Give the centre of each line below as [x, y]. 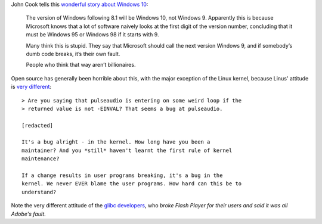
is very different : [31, 87]
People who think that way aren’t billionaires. [81, 65]
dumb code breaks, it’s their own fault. [73, 54]
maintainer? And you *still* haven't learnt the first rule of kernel [127, 150]
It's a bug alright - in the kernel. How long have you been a [116, 142]
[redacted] [38, 125]
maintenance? [41, 159]
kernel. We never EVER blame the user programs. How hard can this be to [132, 184]
